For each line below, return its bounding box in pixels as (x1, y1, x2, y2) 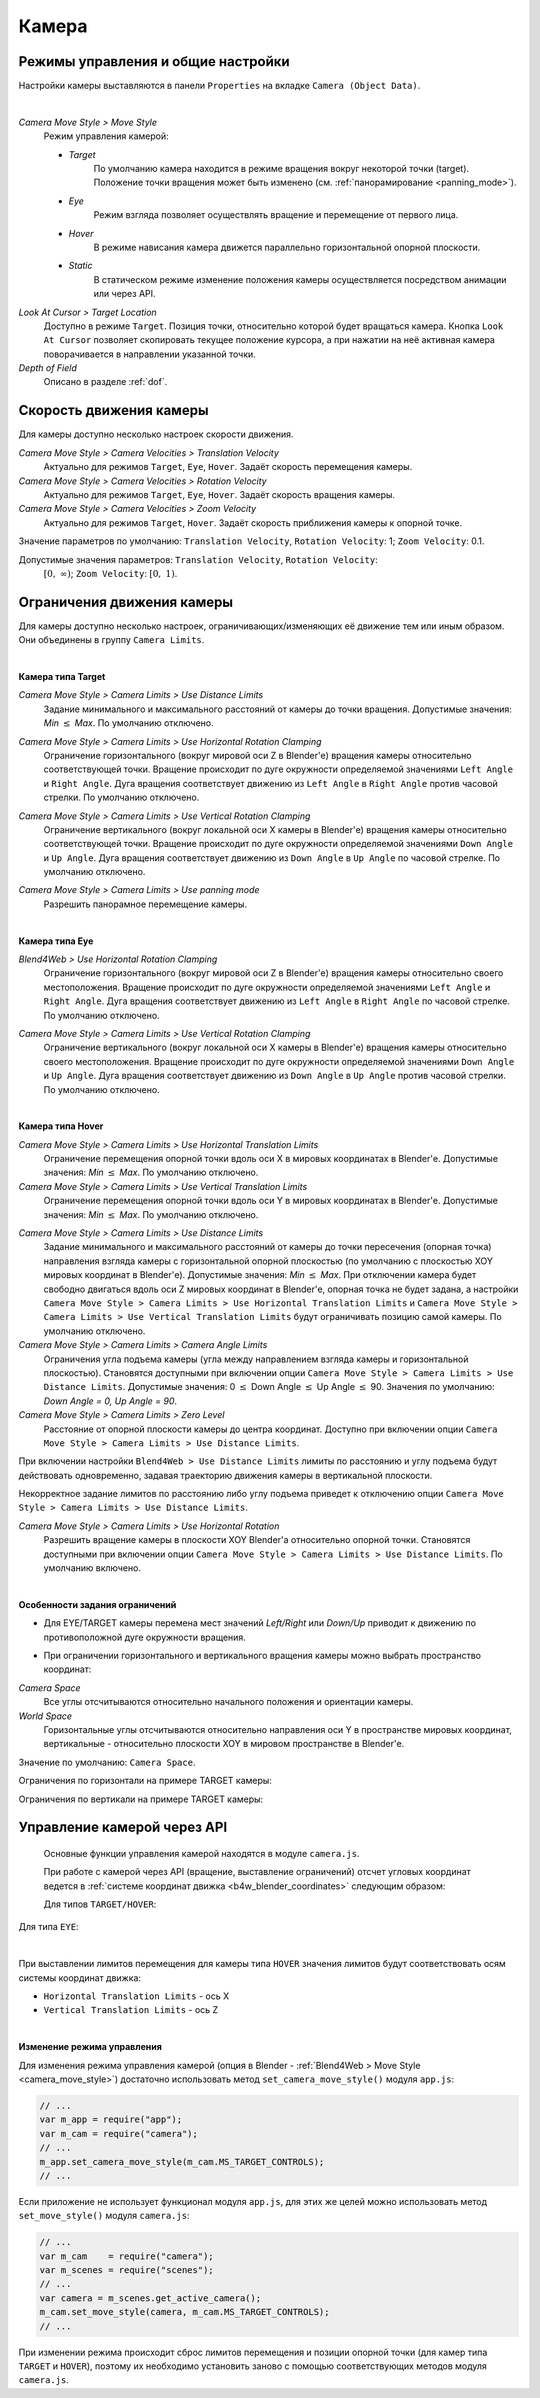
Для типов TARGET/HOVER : (43, 1898, 157, 1910)
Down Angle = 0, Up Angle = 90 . (43, 1395, 178, 1407)
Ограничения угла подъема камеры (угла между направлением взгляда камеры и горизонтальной (43, 1353, 469, 1365)
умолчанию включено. (43, 1562, 142, 1574)
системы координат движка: (18, 1971, 142, 1984)
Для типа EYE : (18, 1921, 79, 1933)
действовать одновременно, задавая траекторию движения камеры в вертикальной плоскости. (18, 1469, 433, 1481)
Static (68, 260, 94, 272)
